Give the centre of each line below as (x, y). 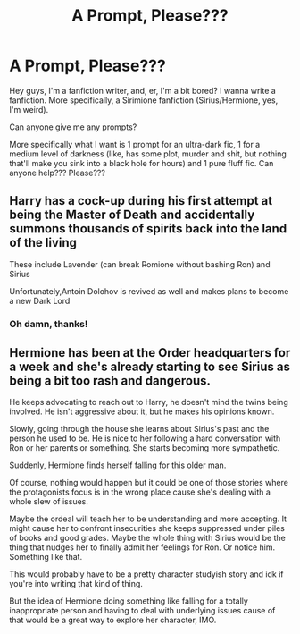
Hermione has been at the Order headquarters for (150, 353)
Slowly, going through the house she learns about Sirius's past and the (139, 429)
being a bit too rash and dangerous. (110, 381)
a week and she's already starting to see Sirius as (150, 367)
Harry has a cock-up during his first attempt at (141, 201)
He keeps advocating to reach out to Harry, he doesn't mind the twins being (149, 402)
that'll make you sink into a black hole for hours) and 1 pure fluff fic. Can (142, 163)
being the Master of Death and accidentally (132, 215)
